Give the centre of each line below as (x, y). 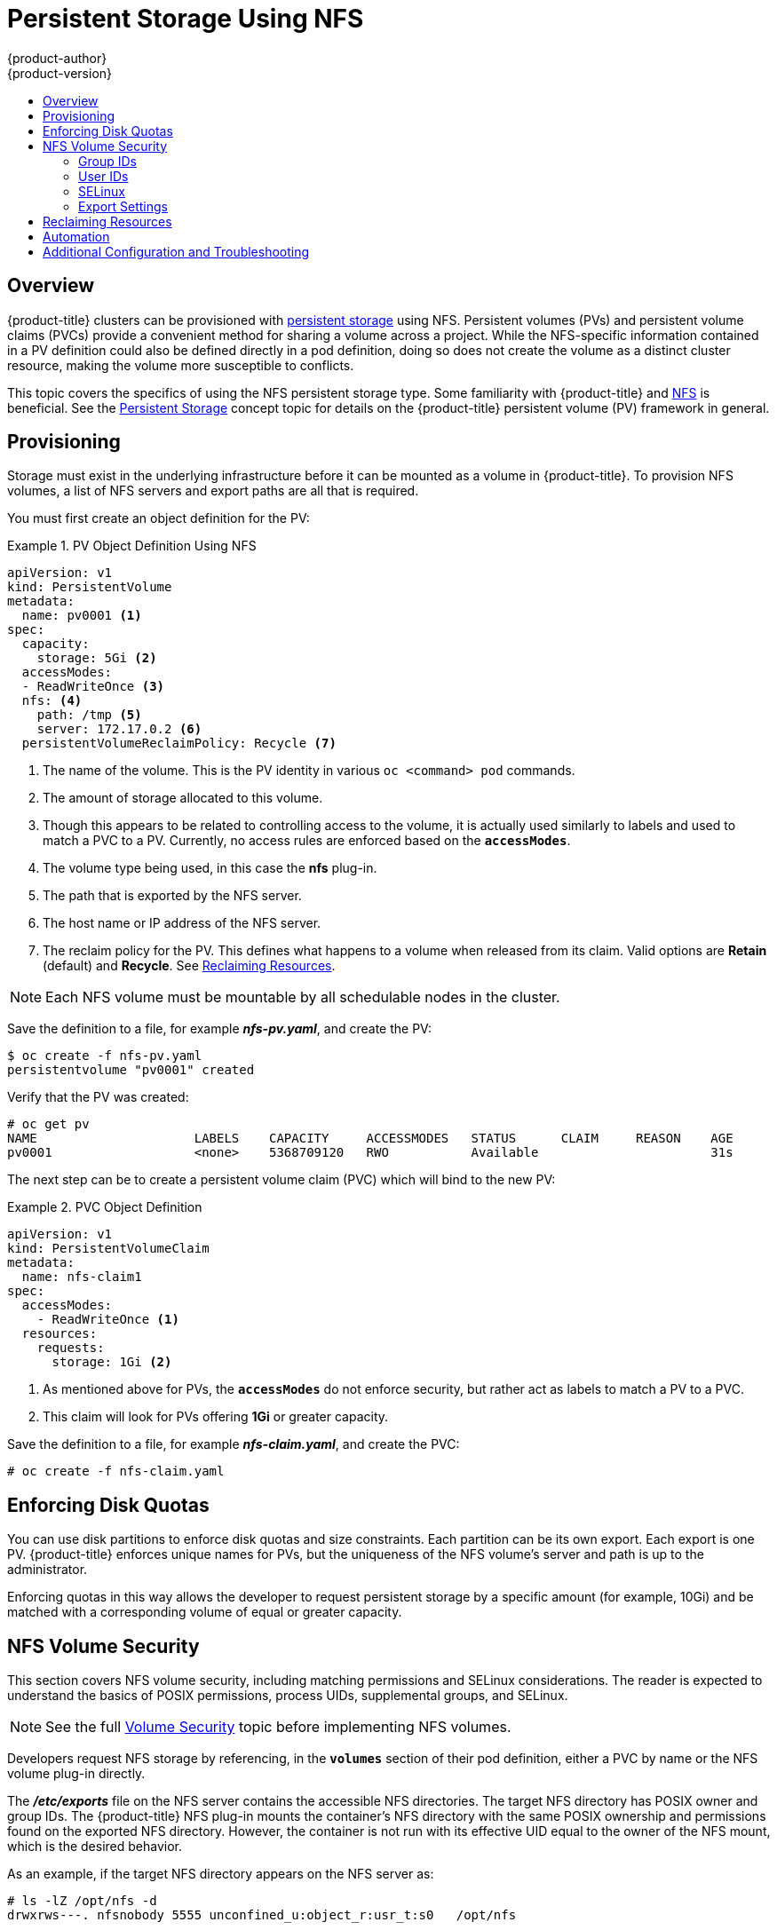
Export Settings (123, 206)
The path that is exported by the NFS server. (172, 896)
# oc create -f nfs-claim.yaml (116, 1471)
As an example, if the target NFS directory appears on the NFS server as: (221, 1874)
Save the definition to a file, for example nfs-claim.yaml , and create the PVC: (234, 1444)
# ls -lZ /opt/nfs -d (82, 1901)
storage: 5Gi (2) (97, 658)
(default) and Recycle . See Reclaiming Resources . (189, 966)
